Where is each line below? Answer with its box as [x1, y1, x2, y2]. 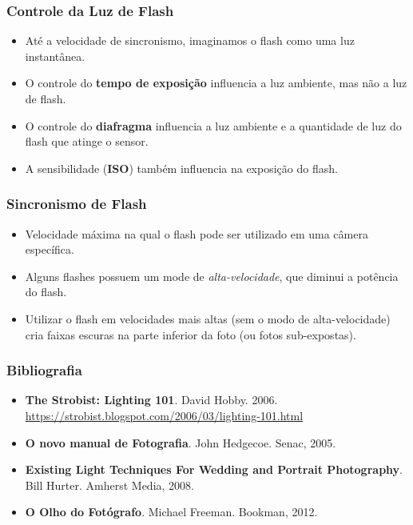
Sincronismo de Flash [6, 194, 147, 214]
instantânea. [25, 47, 85, 64]
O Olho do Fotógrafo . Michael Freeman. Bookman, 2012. [25, 503, 318, 520]
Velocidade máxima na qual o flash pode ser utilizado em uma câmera [25, 225, 368, 242]
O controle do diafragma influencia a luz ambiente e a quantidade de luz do [25, 117, 402, 134]
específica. [25, 241, 74, 258]
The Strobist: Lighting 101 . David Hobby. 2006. [25, 391, 278, 408]
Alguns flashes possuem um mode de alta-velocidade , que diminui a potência [25, 267, 399, 284]
